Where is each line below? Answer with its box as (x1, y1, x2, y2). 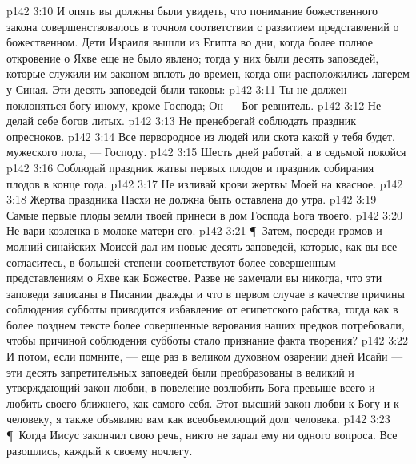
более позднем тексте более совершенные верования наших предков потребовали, (6, 316, 405, 333)
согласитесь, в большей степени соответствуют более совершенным (6, 253, 336, 270)
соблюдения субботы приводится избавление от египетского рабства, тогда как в (6, 301, 398, 317)
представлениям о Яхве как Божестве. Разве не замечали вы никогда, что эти (6, 269, 382, 286)
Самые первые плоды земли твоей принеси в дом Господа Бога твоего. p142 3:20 (6, 206, 403, 223)
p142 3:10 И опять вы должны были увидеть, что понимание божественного (6, 2, 378, 18)
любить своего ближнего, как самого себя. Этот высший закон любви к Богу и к (6, 394, 399, 411)
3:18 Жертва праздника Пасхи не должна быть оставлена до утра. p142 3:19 (6, 191, 377, 208)
